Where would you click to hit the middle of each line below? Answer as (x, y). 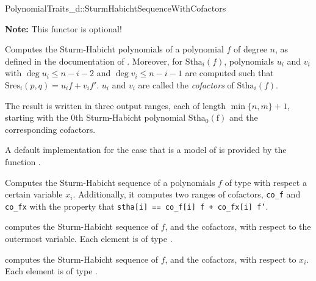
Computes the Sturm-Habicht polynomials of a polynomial (114, 49)
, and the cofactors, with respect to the (238, 226)
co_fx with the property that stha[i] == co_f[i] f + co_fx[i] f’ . (137, 206)
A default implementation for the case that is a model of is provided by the (146, 150)
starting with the (37, 117)
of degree (250, 49)
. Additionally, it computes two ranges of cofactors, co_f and (187, 194)
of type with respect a (266, 182)
